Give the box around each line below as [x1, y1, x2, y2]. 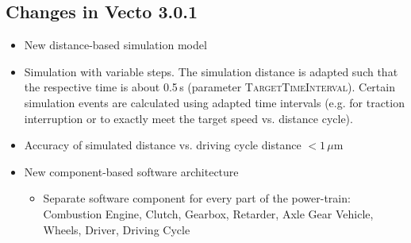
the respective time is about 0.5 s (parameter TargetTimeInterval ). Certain [24, 79, 395, 95]
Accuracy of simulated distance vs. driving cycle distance [24, 137, 302, 153]
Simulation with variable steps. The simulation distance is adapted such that [24, 63, 398, 79]
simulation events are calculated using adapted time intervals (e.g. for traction [24, 94, 405, 110]
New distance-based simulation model [24, 37, 207, 53]
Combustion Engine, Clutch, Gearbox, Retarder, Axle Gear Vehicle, [43, 205, 374, 222]
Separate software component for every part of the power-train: [43, 190, 351, 206]
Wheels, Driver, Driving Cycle [43, 221, 190, 237]
